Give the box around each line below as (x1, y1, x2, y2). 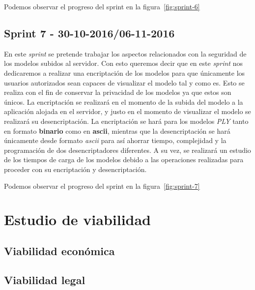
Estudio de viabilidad (4, 209, 151, 230)
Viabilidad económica (4, 243, 115, 258)
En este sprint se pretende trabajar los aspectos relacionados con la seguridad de (4, 48, 247, 58)
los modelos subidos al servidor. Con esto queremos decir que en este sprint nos (4, 58, 243, 68)
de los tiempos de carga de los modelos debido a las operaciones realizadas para (4, 154, 244, 165)
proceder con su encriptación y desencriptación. (4, 164, 147, 174)
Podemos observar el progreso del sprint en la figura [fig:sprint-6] (4, 1, 200, 11)
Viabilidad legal (4, 272, 85, 287)
